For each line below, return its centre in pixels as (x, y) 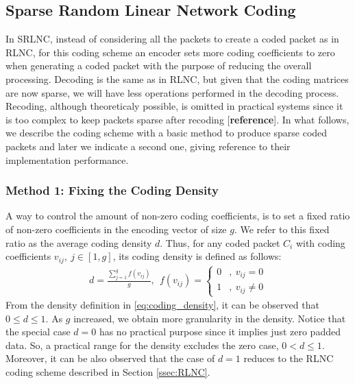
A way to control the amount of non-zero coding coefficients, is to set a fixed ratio (178, 216)
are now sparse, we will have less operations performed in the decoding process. (172, 92)
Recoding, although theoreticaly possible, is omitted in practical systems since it (174, 106)
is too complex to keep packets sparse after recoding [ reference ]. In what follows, (177, 119)
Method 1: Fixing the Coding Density (112, 190)
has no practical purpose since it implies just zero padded (220, 332)
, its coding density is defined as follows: (197, 256)
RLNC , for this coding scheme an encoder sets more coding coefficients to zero (170, 52)
